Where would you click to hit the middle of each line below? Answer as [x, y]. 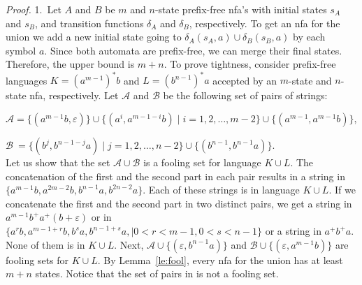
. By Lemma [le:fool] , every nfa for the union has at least [220, 260]
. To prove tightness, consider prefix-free [250, 64]
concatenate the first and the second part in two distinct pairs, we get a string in [179, 203]
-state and [310, 80]
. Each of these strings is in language [221, 190]
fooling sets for [37, 260]
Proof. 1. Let [34, 9]
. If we [342, 190]
